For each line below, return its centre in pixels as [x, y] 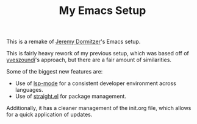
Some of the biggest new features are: [55, 72]
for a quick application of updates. [49, 115]
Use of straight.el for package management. [71, 96]
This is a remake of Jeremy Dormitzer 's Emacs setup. [73, 42]
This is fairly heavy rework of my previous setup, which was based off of [98, 53]
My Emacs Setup [102, 11]
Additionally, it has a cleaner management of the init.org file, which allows [99, 108]
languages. [29, 90]
